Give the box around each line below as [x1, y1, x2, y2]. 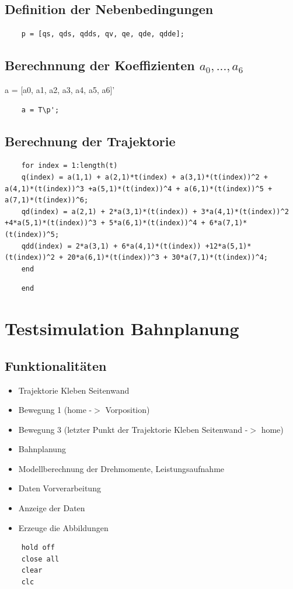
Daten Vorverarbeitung [18, 482, 101, 494]
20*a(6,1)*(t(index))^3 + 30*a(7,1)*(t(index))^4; [67, 253, 268, 262]
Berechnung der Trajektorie [5, 132, 176, 150]
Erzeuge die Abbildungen [18, 521, 109, 533]
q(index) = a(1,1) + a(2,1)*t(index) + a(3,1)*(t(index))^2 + [21, 173, 268, 181]
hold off [21, 543, 55, 552]
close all [21, 554, 60, 563]
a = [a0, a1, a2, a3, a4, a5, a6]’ [5, 84, 115, 95]
